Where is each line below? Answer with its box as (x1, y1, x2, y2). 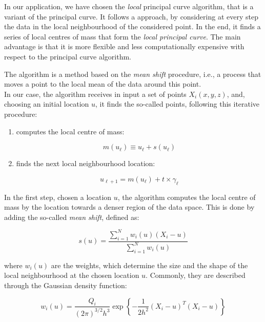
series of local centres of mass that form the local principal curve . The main (4, 31, 241, 42)
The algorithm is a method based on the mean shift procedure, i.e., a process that (4, 68, 261, 79)
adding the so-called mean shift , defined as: (4, 211, 139, 222)
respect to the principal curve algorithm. (4, 51, 131, 62)
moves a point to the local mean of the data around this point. (4, 78, 201, 89)
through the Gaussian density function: (4, 279, 127, 290)
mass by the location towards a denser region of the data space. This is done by (4, 202, 255, 212)
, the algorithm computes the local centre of (117, 191, 256, 202)
